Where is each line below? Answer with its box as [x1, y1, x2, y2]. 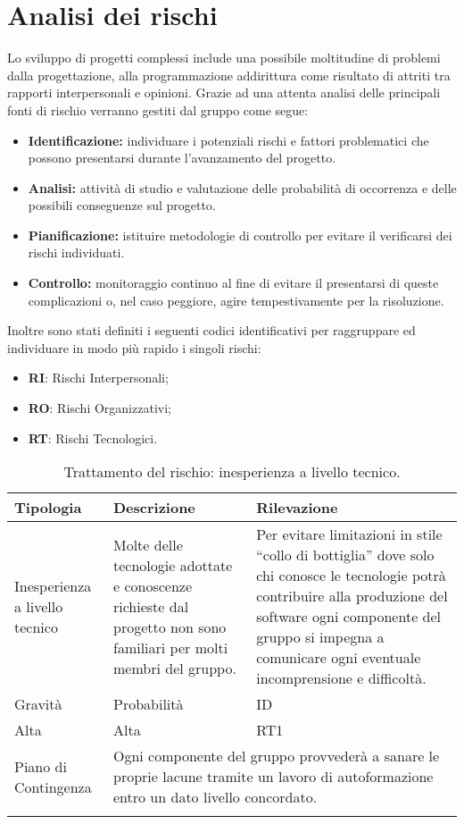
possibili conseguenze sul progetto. [28, 196, 216, 214]
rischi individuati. [28, 243, 125, 262]
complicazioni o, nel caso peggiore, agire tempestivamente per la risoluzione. [28, 290, 444, 309]
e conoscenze [112, 575, 193, 596]
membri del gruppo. [112, 657, 236, 678]
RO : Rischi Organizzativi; [28, 399, 171, 417]
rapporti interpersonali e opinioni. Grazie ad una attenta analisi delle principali [7, 83, 441, 102]
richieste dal [112, 595, 189, 617]
